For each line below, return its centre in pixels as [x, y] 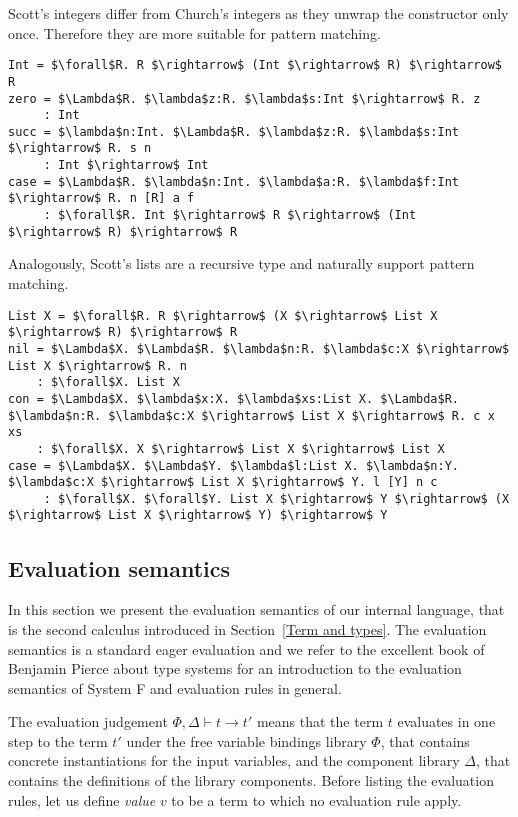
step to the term [58, 740]
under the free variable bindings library [246, 740]
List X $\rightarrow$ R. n [97, 365]
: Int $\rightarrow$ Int [126, 165]
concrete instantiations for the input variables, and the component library [234, 760]
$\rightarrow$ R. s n [80, 148]
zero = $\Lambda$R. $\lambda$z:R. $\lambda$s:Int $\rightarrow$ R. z [244, 98]
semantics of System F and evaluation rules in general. [175, 687]
